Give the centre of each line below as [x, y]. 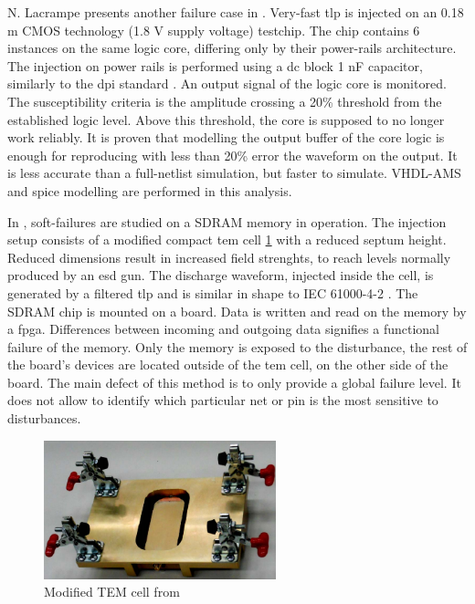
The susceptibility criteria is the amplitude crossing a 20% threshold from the [225, 101]
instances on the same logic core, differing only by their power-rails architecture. [232, 48]
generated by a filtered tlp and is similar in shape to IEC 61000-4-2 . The [213, 292]
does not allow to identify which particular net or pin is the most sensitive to [223, 400]
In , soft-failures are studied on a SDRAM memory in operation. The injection [227, 221]
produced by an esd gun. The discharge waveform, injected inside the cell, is [221, 275]
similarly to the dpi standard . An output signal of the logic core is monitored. [227, 83]
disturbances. [44, 418]
